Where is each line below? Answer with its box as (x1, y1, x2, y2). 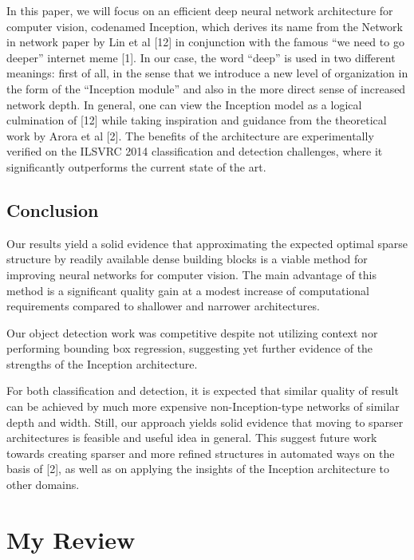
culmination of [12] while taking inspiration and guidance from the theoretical (6, 112, 387, 128)
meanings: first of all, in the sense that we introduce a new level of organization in (6, 65, 408, 81)
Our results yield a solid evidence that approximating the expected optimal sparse (6, 235, 408, 251)
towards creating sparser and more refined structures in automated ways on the (6, 444, 395, 461)
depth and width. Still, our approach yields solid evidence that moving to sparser (6, 413, 404, 430)
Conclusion (6, 197, 99, 222)
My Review (6, 523, 136, 555)
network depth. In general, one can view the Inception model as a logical (6, 96, 362, 112)
